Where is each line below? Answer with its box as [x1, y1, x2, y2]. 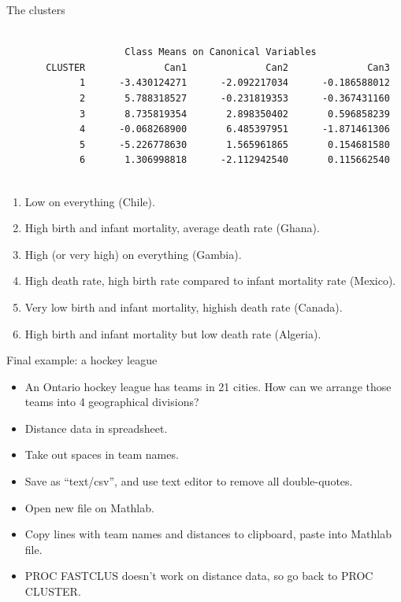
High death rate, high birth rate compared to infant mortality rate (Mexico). [24, 272, 396, 289]
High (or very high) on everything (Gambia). [24, 246, 242, 262]
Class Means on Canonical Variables [124, 46, 317, 58]
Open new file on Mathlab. [24, 499, 154, 515]
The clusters [6, 2, 65, 17]
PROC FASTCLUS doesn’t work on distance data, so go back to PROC [24, 567, 373, 584]
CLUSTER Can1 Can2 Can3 [46, 61, 390, 73]
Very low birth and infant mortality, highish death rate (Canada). [24, 298, 343, 315]
